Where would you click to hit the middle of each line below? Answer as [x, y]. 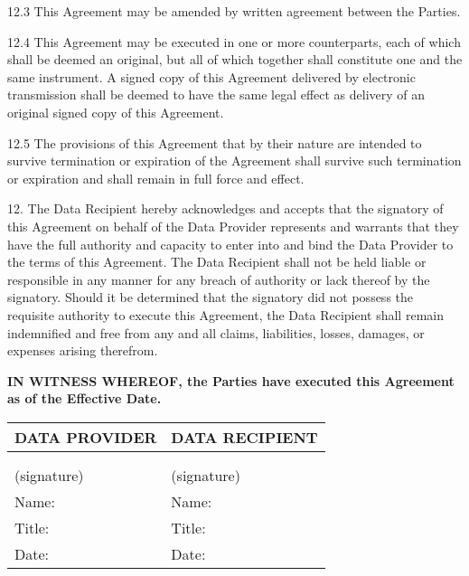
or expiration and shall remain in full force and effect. [156, 178]
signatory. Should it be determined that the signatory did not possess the [211, 297]
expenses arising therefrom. [83, 350]
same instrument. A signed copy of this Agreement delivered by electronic [211, 76]
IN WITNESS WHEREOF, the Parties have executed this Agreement [231, 380]
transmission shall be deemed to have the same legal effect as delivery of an [216, 94]
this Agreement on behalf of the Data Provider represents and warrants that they [233, 226]
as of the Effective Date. [84, 398]
